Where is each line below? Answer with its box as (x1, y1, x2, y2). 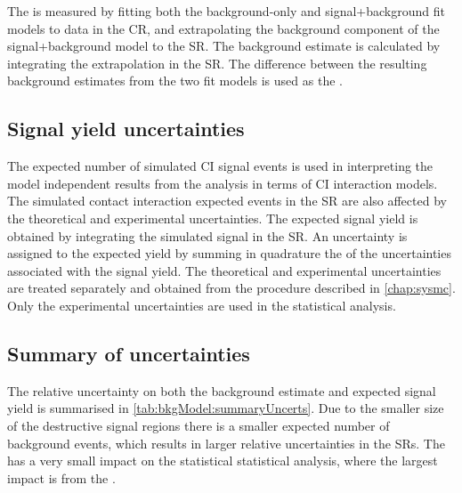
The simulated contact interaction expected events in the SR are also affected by (7, 191, 447, 210)
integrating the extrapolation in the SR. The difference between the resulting (7, 53, 427, 72)
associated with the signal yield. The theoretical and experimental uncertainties (7, 261, 442, 279)
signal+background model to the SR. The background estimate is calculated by (7, 36, 441, 55)
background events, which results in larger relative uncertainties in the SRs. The (7, 433, 445, 452)
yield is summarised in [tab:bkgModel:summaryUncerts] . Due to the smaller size (7, 399, 444, 417)
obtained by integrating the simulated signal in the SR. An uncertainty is (7, 226, 408, 245)
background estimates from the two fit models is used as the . (7, 71, 343, 90)
